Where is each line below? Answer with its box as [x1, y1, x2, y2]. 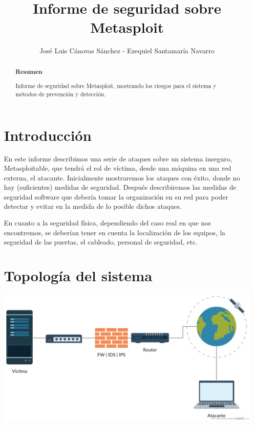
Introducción [4, 125, 92, 145]
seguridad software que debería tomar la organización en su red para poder [4, 191, 229, 201]
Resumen [15, 67, 42, 76]
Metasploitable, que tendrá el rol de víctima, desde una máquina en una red [4, 163, 232, 173]
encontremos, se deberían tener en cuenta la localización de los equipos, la [4, 227, 226, 237]
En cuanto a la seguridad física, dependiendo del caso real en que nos [4, 218, 211, 228]
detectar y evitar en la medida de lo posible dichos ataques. [4, 201, 182, 211]
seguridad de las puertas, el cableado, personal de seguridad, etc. [4, 237, 198, 247]
